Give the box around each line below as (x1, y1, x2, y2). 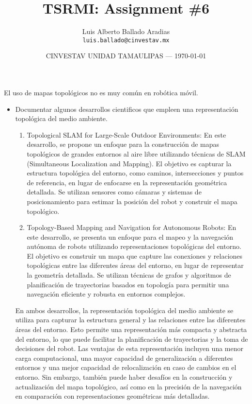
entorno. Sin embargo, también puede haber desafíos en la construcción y (15, 372, 233, 382)
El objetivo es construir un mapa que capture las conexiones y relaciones (27, 250, 243, 261)
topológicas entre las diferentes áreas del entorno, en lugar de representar (27, 260, 244, 270)
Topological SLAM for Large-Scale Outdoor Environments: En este (27, 129, 226, 140)
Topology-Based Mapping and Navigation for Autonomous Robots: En (27, 222, 236, 232)
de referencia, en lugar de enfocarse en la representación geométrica (27, 177, 227, 187)
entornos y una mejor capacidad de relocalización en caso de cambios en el (15, 362, 236, 372)
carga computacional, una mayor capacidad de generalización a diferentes (15, 352, 233, 363)
